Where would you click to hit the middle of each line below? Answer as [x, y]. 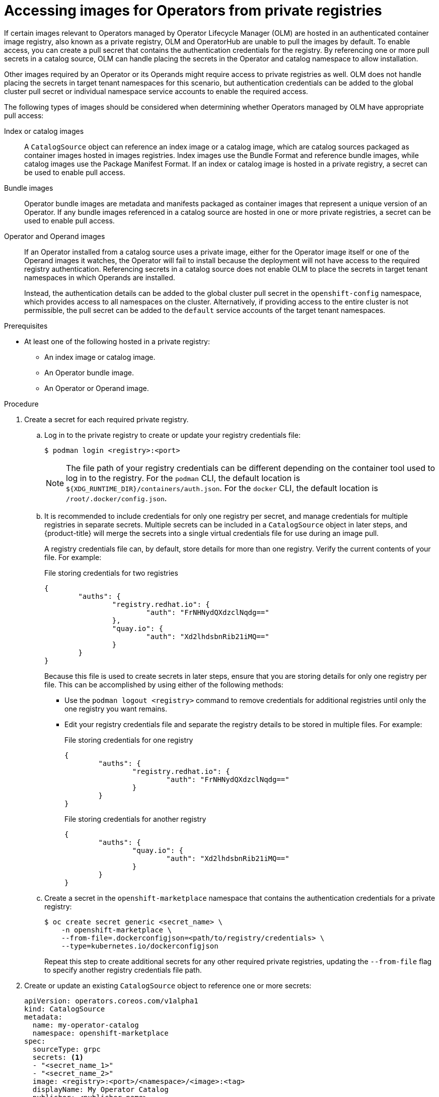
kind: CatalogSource [65, 1009]
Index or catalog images [44, 131]
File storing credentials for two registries [111, 573]
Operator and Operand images [55, 236]
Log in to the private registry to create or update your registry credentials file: [172, 435]
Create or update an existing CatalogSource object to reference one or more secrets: [168, 985]
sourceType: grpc [66, 1049]
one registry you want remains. [116, 709]
